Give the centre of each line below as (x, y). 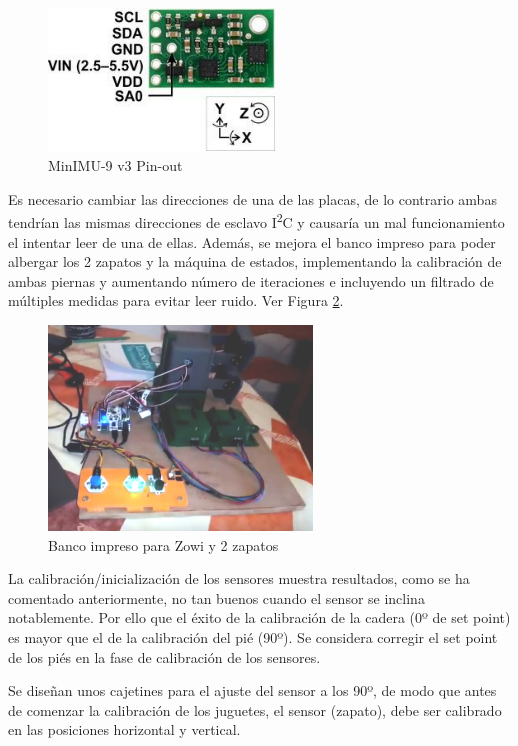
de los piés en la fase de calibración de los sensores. (164, 656)
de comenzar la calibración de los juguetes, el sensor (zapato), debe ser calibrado (255, 709)
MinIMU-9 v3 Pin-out (115, 165)
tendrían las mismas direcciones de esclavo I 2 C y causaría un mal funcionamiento (256, 220)
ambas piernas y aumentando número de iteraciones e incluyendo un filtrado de (251, 280)
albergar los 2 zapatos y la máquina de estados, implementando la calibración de (255, 261)
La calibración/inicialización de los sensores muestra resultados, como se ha (239, 578)
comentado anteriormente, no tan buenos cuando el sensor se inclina (216, 597)
